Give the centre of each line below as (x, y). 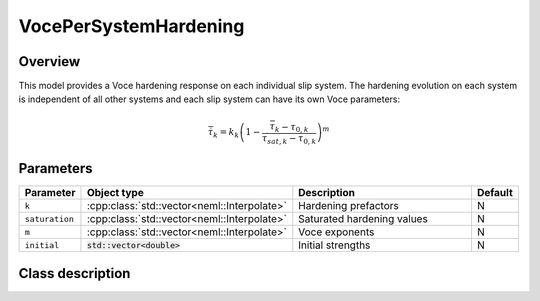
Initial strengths (334, 245)
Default (495, 193)
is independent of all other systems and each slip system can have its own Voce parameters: (209, 99)
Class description (74, 273)
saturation (49, 218)
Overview (49, 61)
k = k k (226, 133)
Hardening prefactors (348, 206)
